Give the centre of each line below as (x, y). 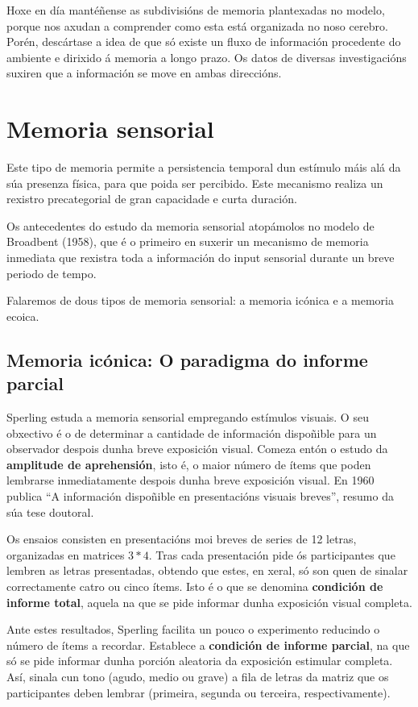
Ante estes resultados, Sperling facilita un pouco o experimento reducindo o (193, 629)
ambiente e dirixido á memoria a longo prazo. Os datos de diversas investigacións (207, 57)
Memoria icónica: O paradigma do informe (187, 359)
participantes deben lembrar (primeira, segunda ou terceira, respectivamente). (199, 692)
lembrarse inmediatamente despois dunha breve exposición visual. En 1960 (190, 480)
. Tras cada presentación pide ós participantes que (272, 554)
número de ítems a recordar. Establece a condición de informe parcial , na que (208, 645)
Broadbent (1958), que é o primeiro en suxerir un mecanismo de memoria (188, 241)
